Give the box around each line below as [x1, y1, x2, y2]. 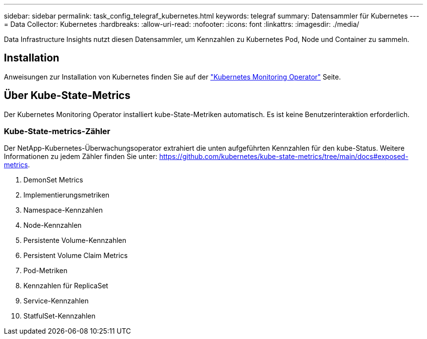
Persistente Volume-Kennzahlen [23, 236, 127, 245]
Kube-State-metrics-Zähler [4, 126, 111, 137]
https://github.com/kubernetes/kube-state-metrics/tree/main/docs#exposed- [159, 152, 408, 161]
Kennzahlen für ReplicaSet [23, 281, 108, 290]
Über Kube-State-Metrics [4, 89, 131, 102]
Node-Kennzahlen [23, 221, 82, 230]
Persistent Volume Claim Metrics [23, 251, 128, 260]
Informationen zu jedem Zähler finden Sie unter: [4, 152, 157, 161]
